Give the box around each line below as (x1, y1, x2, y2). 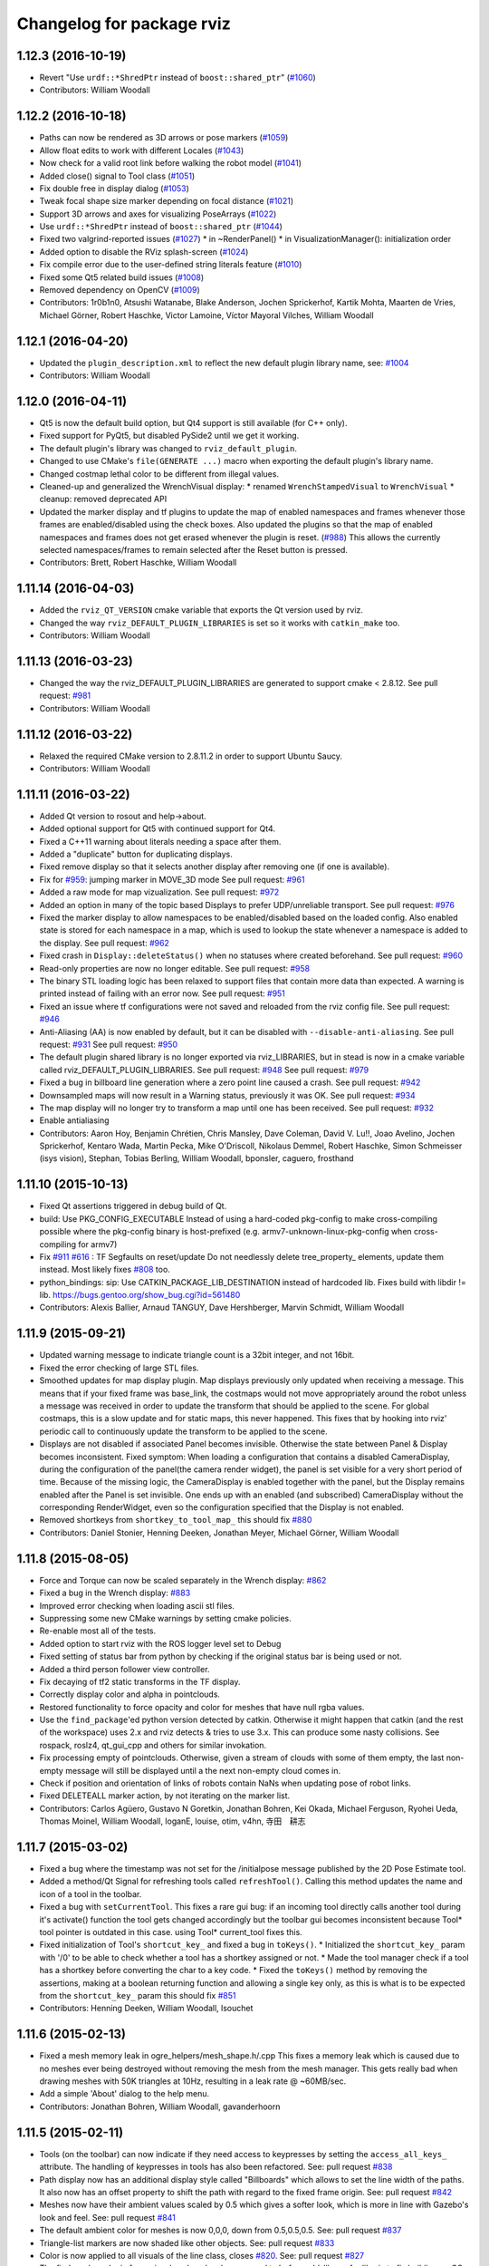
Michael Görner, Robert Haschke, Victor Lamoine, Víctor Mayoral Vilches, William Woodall (39, 309, 375, 321)
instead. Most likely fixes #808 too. (39, 1264, 171, 1275)
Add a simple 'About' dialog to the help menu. (39, 2088, 210, 2099)
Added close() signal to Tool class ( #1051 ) (39, 170, 196, 181)
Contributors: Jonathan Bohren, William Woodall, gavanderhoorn (39, 2101, 281, 2112)
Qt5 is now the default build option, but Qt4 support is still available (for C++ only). (39, 418, 348, 429)
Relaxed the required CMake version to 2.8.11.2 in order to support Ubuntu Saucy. (39, 750, 343, 761)
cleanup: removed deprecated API (39, 494, 168, 505)
